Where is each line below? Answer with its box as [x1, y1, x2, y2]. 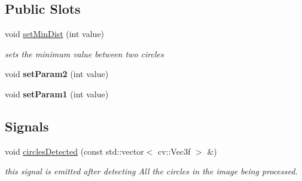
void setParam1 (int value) [5, 87, 109, 100]
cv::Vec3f [157, 145, 191, 157]
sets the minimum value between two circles [5, 47, 164, 60]
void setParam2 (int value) [5, 68, 109, 80]
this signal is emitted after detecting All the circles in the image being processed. [5, 165, 298, 177]
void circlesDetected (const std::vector [5, 145, 144, 157]
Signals [5, 116, 49, 135]
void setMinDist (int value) [5, 27, 105, 40]
